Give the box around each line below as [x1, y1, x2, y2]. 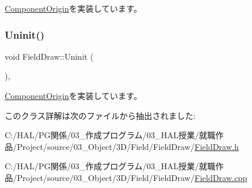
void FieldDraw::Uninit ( [5, 50, 94, 62]
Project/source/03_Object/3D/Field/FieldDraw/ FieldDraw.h [16, 140, 239, 152]
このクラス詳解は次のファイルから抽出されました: [5, 109, 196, 121]
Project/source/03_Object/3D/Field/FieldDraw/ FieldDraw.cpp [16, 171, 247, 183]
